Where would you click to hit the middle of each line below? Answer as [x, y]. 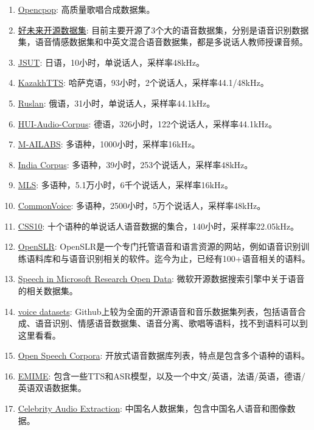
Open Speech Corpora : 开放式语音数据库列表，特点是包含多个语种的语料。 [164, 355]
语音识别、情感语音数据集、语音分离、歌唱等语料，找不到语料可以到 [171, 323]
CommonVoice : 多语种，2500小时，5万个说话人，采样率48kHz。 [142, 205]
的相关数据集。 [48, 290]
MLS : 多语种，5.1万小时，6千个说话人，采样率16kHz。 [125, 185]
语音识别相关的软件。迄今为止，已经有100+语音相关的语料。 [190, 258]
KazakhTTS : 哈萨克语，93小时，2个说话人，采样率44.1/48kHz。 [143, 83]
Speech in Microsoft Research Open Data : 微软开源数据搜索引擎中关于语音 [161, 279]
